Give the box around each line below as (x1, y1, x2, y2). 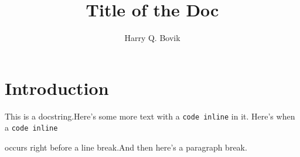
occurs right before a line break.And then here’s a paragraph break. (5, 141, 247, 153)
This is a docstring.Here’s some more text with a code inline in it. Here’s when (5, 110, 295, 122)
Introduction (5, 76, 109, 100)
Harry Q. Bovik (124, 32, 180, 44)
